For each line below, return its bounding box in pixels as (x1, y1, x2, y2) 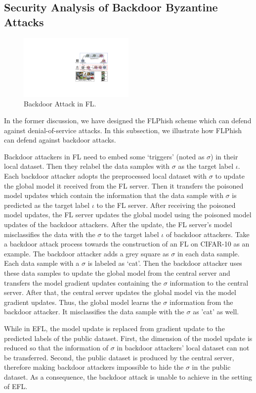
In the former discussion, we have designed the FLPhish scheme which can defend (4, 115, 252, 126)
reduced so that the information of (4, 343, 108, 353)
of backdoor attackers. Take (166, 229, 250, 239)
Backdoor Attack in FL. (24, 98, 96, 109)
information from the (169, 296, 233, 307)
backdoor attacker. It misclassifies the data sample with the (4, 306, 184, 317)
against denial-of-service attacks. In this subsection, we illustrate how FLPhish (4, 125, 242, 135)
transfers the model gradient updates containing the (4, 277, 162, 288)
